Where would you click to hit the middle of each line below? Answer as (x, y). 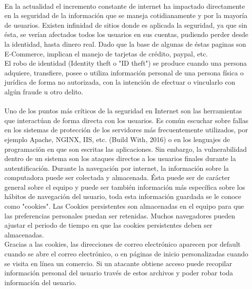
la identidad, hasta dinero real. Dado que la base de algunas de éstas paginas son (125, 44)
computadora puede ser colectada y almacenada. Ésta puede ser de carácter (117, 177)
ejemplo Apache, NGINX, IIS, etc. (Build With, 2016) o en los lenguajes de (117, 139)
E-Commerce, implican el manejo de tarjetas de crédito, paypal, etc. (106, 53)
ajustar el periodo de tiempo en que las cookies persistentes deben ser (108, 225)
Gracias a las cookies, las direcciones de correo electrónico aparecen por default (123, 244)
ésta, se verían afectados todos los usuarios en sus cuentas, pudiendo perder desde (126, 34)
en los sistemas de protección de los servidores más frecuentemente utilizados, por (126, 130)
